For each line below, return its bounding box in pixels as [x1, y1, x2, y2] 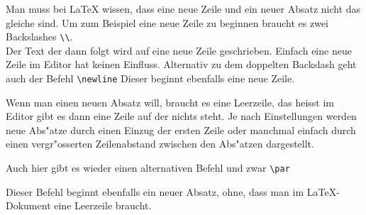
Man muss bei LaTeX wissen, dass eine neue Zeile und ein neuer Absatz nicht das [6, 1, 361, 16]
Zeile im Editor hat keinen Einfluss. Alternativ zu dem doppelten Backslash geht [6, 57, 357, 72]
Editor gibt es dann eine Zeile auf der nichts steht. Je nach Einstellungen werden [6, 109, 357, 123]
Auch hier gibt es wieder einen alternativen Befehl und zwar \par [6, 160, 290, 175]
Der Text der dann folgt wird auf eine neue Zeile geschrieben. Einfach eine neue [6, 43, 352, 57]
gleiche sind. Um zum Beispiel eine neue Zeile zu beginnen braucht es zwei [6, 15, 328, 30]
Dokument [6, 198, 51, 213]
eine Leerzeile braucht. [54, 198, 152, 213]
